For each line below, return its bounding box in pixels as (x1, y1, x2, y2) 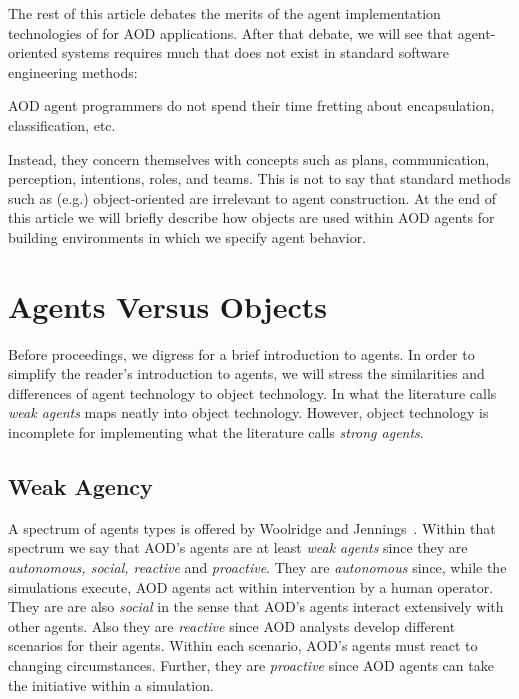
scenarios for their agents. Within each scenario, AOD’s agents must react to (8, 635, 478, 656)
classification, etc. (8, 114, 116, 135)
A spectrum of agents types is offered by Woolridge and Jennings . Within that (8, 517, 496, 538)
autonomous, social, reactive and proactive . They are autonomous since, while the (8, 557, 507, 578)
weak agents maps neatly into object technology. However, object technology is (8, 402, 489, 423)
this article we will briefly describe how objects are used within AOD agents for (8, 207, 495, 228)
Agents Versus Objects (8, 285, 327, 326)
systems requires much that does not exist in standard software (62, 42, 449, 63)
